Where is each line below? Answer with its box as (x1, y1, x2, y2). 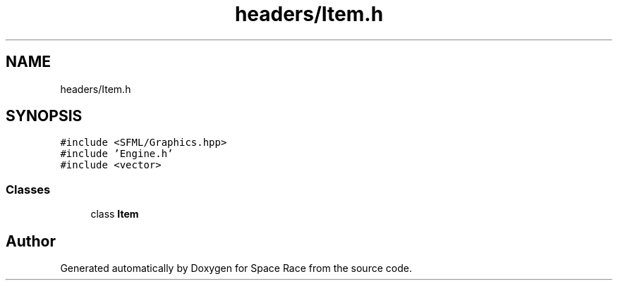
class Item (90, 208, 139, 220)
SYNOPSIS (6, 107, 83, 125)
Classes (6, 182, 51, 197)
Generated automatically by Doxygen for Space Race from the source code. (60, 262, 412, 275)
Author (6, 232, 56, 250)
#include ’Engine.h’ (60, 148, 174, 160)
